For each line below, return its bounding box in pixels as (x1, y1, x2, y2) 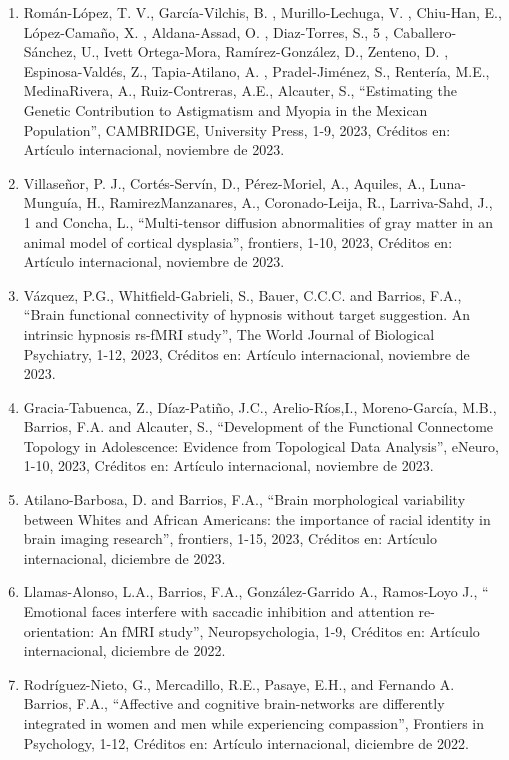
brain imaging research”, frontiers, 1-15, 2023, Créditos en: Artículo (23, 528, 437, 549)
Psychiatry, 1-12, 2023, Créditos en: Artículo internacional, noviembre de (23, 343, 470, 364)
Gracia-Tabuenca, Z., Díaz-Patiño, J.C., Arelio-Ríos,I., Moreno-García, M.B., (23, 396, 497, 417)
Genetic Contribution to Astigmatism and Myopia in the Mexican (23, 99, 428, 120)
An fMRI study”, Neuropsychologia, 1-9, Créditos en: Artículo (98, 620, 480, 641)
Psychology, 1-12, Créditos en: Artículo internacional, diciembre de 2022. (23, 732, 469, 753)
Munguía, (23, 192, 82, 213)
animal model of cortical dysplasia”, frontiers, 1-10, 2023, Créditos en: (23, 231, 453, 252)
